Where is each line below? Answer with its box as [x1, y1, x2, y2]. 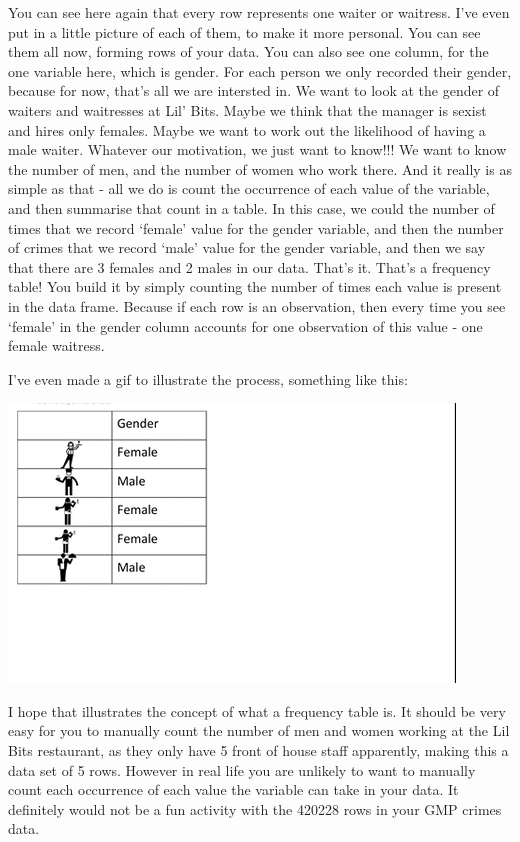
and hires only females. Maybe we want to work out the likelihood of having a [8, 119, 486, 140]
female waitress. [8, 335, 105, 356]
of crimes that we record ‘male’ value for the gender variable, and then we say [8, 237, 486, 258]
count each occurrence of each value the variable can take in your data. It [8, 779, 459, 800]
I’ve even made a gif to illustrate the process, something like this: [8, 368, 408, 389]
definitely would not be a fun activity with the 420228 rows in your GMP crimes [8, 798, 502, 819]
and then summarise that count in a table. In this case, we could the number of [8, 197, 495, 218]
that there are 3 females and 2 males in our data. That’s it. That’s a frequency [8, 256, 491, 277]
